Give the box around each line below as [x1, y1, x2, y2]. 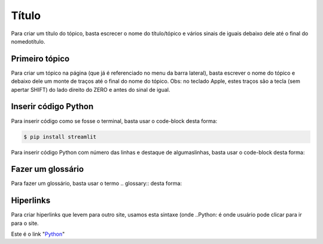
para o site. [11, 220, 39, 227]
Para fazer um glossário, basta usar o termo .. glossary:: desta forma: [11, 180, 182, 187]
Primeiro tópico [11, 54, 70, 64]
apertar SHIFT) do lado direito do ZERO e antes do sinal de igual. [11, 86, 170, 93]
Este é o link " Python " [11, 230, 65, 238]
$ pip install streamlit [23, 133, 97, 140]
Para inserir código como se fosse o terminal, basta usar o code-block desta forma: [11, 117, 218, 125]
